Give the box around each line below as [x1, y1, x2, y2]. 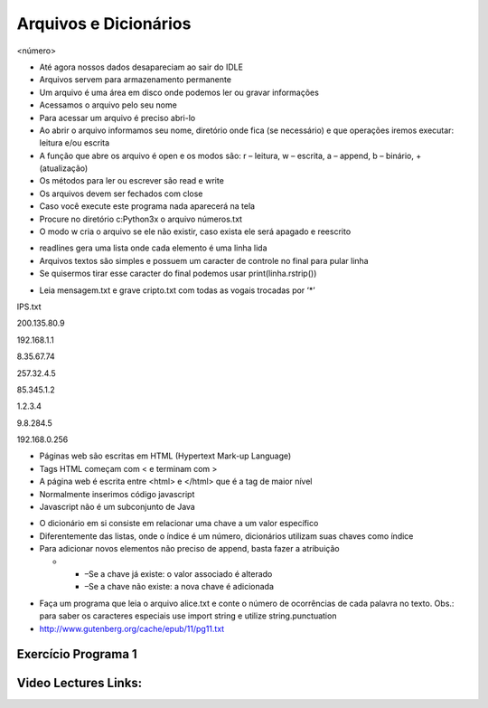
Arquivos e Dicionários [16, 14, 192, 33]
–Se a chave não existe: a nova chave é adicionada [84, 581, 275, 592]
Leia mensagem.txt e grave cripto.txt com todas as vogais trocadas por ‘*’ [39, 285, 315, 296]
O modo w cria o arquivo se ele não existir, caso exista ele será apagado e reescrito [39, 226, 352, 237]
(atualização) [39, 163, 89, 174]
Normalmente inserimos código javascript [39, 488, 195, 499]
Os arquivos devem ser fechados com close [39, 188, 203, 199]
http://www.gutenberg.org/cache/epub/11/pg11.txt [39, 623, 225, 634]
